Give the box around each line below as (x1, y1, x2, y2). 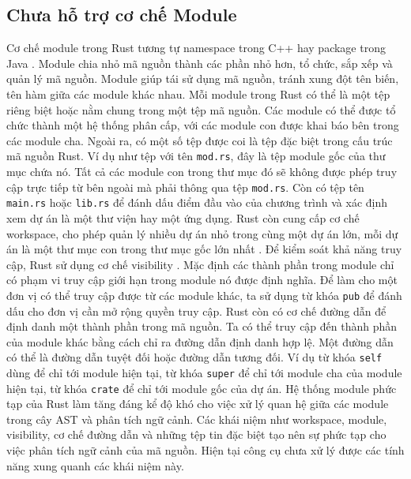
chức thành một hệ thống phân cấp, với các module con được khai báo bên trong (6, 117, 399, 133)
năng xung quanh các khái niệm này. (6, 457, 184, 473)
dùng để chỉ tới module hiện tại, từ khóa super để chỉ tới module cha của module (6, 364, 402, 380)
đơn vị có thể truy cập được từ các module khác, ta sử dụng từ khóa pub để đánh (6, 286, 402, 303)
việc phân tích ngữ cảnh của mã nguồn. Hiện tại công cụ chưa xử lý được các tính (6, 442, 405, 458)
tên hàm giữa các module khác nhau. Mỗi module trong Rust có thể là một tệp (6, 85, 390, 102)
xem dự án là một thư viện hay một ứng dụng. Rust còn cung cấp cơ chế (6, 209, 360, 226)
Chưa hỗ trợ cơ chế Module (6, 2, 237, 27)
